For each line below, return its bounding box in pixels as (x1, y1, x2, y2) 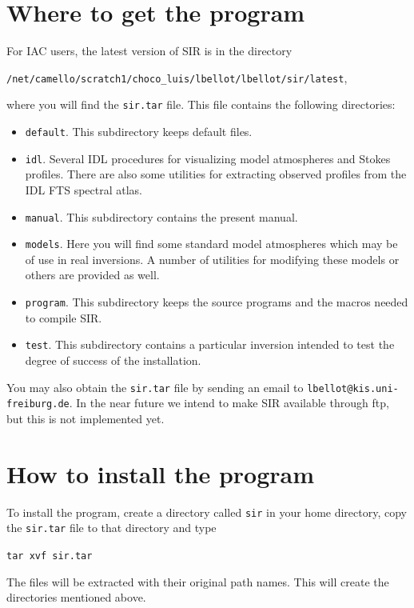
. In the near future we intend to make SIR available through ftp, (69, 394, 389, 411)
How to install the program (6, 457, 315, 490)
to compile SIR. (25, 309, 102, 326)
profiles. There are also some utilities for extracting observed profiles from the (25, 166, 407, 182)
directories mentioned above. (6, 589, 146, 606)
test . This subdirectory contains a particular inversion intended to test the (25, 336, 395, 353)
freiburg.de (6, 398, 70, 410)
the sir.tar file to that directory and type (6, 519, 217, 536)
